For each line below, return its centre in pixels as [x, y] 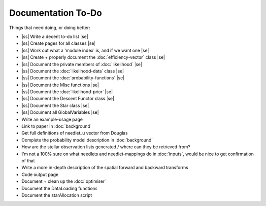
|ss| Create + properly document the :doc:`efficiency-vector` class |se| [93, 57]
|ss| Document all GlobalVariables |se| [60, 112]
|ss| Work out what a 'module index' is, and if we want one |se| [85, 50]
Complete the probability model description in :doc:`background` [87, 140]
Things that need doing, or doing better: [50, 28]
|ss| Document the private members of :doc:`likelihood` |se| [82, 64]
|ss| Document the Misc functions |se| [60, 85]
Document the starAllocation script [57, 195]
